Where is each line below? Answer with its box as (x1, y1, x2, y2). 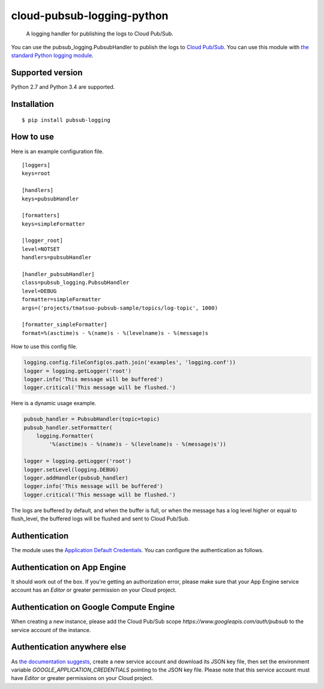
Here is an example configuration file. (11, 148, 104, 155)
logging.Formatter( (36, 433, 94, 439)
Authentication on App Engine (11, 562, 127, 573)
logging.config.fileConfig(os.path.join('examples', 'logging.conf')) (23, 359, 236, 366)
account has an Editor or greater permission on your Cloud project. (11, 586, 177, 594)
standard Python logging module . (11, 52, 94, 59)
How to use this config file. (11, 343, 77, 351)
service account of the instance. (11, 626, 91, 633)
